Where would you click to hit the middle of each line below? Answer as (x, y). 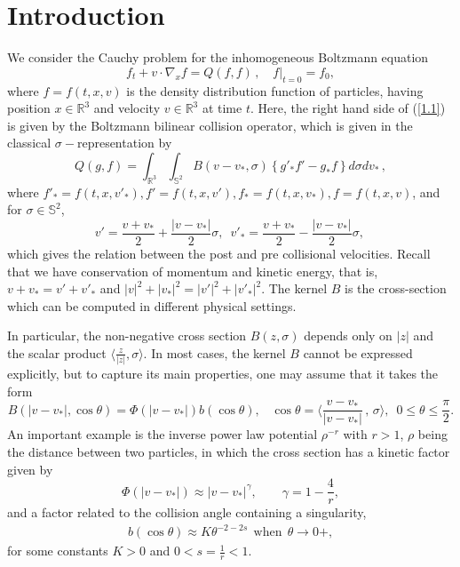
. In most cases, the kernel (214, 352)
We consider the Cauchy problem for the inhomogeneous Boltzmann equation (218, 57)
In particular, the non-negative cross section (127, 335)
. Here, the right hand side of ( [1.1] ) (348, 108)
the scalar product (57, 352)
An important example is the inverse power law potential (163, 434)
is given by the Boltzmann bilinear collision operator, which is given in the (210, 125)
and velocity (127, 108)
